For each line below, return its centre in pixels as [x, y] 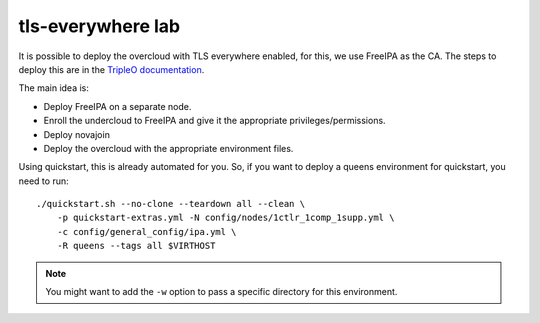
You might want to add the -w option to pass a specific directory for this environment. [221, 292]
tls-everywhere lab [99, 26]
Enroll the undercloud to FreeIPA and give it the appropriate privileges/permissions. [214, 121]
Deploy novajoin [76, 134]
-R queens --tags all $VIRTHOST [136, 246]
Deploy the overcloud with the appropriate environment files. [168, 148]
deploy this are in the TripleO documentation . [111, 69]
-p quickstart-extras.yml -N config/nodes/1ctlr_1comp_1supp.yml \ [225, 218]
